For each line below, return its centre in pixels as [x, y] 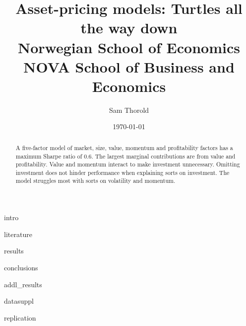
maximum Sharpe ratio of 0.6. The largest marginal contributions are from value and [125, 156]
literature [18, 234]
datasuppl [19, 301]
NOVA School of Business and [129, 66]
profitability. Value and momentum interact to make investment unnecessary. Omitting [128, 164]
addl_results [23, 284]
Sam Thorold [129, 110]
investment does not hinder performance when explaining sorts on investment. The [123, 172]
